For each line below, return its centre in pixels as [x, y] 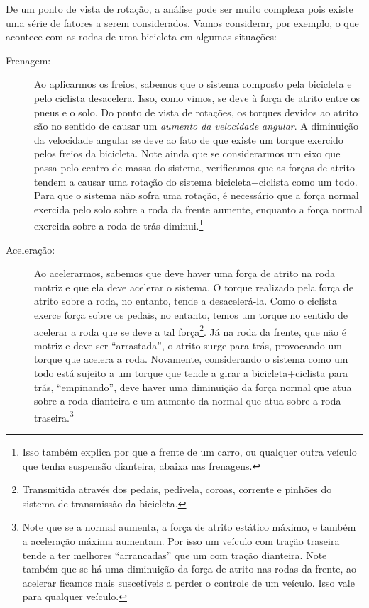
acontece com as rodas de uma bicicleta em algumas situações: [141, 36]
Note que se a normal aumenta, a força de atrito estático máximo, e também [189, 527]
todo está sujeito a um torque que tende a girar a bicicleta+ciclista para [191, 372]
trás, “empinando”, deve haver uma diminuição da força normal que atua [193, 387]
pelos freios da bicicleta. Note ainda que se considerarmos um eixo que [187, 153]
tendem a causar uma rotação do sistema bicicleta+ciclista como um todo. [196, 181]
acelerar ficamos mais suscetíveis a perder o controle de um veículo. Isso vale [188, 582]
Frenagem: [28, 60]
